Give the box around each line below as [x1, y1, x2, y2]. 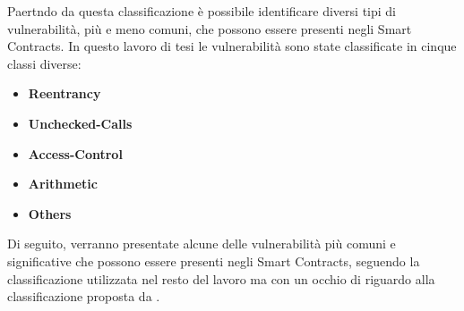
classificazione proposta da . [7, 287, 160, 306]
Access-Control [28, 144, 123, 163]
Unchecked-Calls [28, 113, 133, 132]
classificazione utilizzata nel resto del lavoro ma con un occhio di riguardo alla [7, 269, 435, 288]
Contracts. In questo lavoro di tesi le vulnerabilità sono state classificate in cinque [7, 37, 457, 55]
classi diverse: [7, 54, 82, 72]
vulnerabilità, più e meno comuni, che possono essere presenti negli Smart [7, 19, 412, 38]
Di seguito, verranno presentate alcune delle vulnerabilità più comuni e [7, 234, 396, 253]
